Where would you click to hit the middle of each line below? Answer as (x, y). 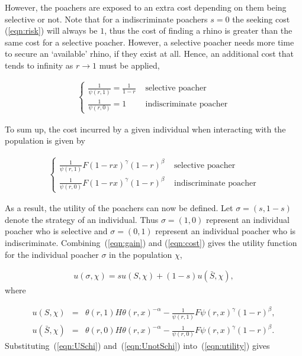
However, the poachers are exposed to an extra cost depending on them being (146, 7)
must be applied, (129, 65)
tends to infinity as (39, 65)
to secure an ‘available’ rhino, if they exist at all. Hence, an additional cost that (149, 54)
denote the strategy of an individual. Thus (82, 219)
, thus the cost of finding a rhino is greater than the (198, 30)
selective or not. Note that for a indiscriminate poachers (106, 19)
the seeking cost (261, 19)
